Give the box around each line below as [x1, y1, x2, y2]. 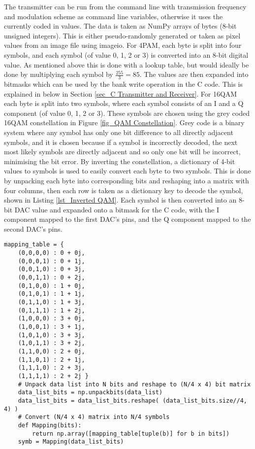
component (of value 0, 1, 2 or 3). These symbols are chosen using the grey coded [4, 107, 250, 118]
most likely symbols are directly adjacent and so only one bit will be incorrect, [4, 146, 241, 157]
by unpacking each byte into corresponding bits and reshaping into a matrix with [4, 175, 249, 185]
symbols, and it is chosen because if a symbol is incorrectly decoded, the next [4, 137, 238, 147]
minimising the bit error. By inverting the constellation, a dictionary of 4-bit [4, 156, 235, 166]
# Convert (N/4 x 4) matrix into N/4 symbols [18, 414, 170, 421]
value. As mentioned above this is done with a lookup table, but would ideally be [4, 59, 249, 69]
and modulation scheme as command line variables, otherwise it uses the [4, 11, 223, 21]
